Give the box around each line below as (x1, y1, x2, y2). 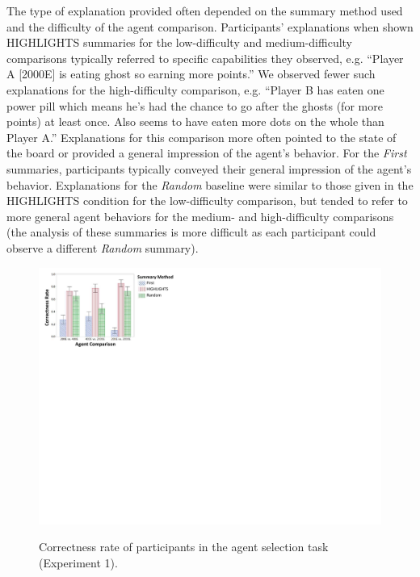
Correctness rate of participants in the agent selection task (39, 538, 329, 555)
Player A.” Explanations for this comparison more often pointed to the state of (6, 128, 397, 145)
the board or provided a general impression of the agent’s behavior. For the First (6, 144, 407, 161)
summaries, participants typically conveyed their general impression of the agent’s (6, 160, 412, 177)
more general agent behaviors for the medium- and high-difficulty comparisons (6, 207, 394, 224)
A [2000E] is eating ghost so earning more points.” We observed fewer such (6, 65, 376, 82)
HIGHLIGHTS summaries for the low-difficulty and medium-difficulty (6, 34, 353, 51)
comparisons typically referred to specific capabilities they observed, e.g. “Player (6, 49, 404, 66)
